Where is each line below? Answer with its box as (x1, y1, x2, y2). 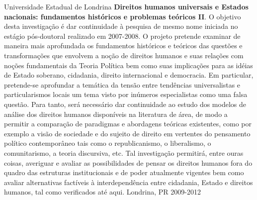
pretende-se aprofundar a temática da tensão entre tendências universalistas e (4, 79, 241, 90)
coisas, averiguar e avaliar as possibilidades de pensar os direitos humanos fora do (4, 157, 253, 168)
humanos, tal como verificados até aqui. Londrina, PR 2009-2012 (4, 187, 201, 197)
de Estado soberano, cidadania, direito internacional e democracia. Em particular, (4, 70, 254, 80)
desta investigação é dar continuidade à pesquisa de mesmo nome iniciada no (4, 21, 238, 31)
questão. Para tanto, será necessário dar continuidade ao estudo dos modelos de (4, 99, 246, 109)
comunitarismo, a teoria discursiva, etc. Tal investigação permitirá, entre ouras (4, 147, 244, 158)
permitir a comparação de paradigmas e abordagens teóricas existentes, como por (4, 118, 252, 129)
